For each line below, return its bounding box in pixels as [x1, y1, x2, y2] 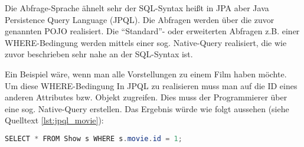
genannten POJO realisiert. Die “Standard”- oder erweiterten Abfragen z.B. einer [5, 25, 300, 37]
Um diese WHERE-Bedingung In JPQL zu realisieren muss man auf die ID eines [5, 79, 298, 92]
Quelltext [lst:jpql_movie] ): [5, 114, 104, 126]
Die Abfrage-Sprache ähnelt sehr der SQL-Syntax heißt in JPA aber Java [5, 2, 269, 14]
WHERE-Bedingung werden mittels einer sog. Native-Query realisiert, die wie [5, 36, 287, 48]
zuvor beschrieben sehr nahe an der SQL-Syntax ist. [5, 48, 193, 60]
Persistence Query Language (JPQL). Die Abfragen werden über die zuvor [5, 13, 274, 25]
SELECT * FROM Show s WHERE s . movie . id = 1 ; [5, 134, 182, 143]
